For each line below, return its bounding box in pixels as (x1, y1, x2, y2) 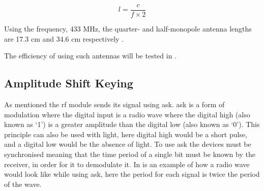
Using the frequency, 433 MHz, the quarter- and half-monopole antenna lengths (4, 23, 252, 34)
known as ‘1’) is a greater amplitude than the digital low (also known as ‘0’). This (4, 119, 260, 130)
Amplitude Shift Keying (4, 75, 133, 91)
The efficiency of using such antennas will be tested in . (4, 50, 177, 61)
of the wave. (4, 178, 42, 189)
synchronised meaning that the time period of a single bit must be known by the (4, 149, 255, 160)
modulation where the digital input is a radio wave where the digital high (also (4, 109, 250, 119)
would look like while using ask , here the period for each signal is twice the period (4, 169, 260, 179)
